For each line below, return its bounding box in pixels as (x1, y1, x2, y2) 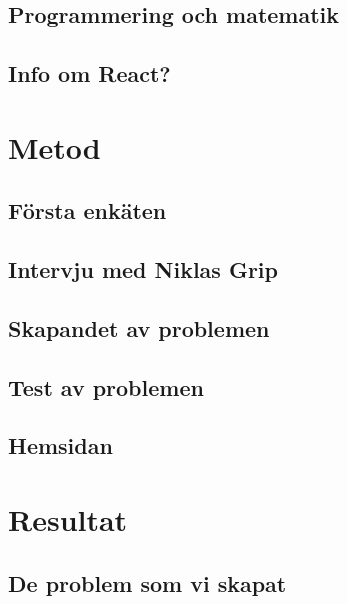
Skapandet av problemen (8, 312, 270, 343)
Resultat (8, 499, 128, 540)
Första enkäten (8, 195, 167, 226)
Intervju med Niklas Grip (8, 254, 278, 285)
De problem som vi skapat (8, 567, 287, 598)
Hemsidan (8, 430, 113, 461)
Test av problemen (8, 371, 204, 402)
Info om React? (8, 58, 171, 89)
